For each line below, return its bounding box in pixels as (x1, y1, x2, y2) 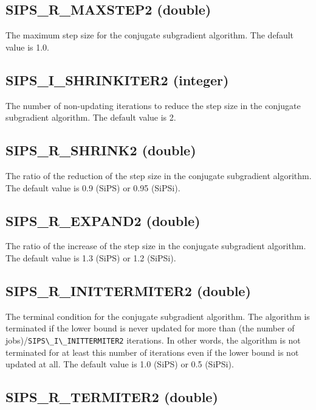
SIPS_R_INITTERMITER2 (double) (5, 281, 251, 300)
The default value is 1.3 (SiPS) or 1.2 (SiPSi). (5, 251, 176, 264)
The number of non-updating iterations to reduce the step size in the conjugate (5, 99, 301, 111)
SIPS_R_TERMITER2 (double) (5, 387, 218, 406)
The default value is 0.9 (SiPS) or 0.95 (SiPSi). (5, 181, 180, 194)
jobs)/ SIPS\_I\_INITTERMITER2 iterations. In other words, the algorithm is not (5, 333, 301, 346)
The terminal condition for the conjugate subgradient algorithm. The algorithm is (5, 309, 310, 322)
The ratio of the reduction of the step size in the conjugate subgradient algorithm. (5, 169, 312, 182)
